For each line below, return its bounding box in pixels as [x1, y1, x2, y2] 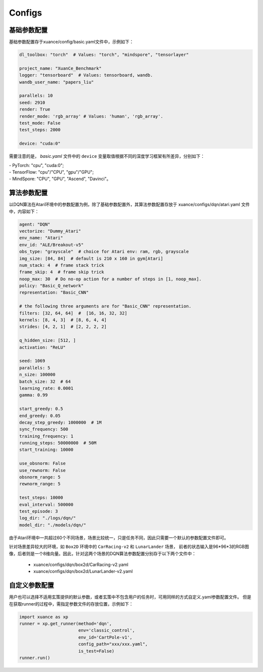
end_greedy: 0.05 [19, 413, 61, 419]
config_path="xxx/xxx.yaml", [78, 641, 148, 647]
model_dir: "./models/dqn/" [19, 522, 86, 527]
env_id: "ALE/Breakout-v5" [19, 242, 84, 248]
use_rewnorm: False [19, 467, 66, 473]
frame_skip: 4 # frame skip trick [19, 269, 104, 275]
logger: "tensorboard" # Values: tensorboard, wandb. [19, 72, 153, 78]
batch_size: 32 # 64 [19, 378, 71, 384]
